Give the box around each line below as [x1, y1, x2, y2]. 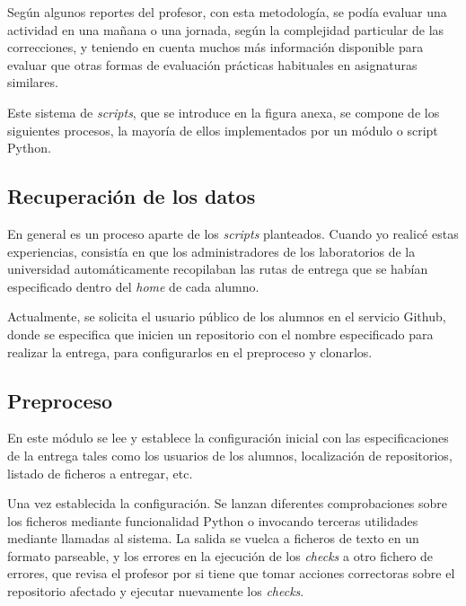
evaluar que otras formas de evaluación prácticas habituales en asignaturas [7, 55, 418, 74]
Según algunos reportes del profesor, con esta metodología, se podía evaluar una [7, 3, 447, 21]
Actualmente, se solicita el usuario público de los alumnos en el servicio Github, [7, 307, 446, 326]
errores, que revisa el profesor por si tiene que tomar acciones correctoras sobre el [7, 564, 455, 583]
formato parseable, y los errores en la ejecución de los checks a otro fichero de [7, 546, 434, 565]
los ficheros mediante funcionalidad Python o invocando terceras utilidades [7, 511, 418, 530]
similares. [7, 73, 58, 92]
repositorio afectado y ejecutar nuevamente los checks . [7, 582, 304, 601]
